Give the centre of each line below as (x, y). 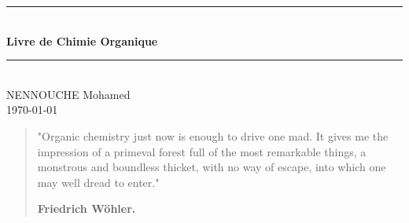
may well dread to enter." (98, 182)
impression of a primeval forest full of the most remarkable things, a (202, 151)
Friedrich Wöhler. (87, 208)
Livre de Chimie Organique (82, 40)
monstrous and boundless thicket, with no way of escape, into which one (212, 167)
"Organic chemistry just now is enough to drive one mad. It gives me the (213, 135)
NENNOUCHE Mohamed (68, 94)
